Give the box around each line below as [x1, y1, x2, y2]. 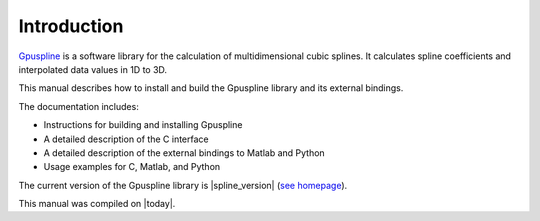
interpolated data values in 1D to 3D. [18, 63, 168, 75]
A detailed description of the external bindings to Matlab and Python [43, 146, 325, 159]
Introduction [18, 15, 124, 37]
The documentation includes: [18, 100, 139, 112]
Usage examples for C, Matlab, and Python [43, 161, 221, 173]
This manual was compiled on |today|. [18, 198, 176, 210]
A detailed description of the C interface [43, 133, 209, 145]
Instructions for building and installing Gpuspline [43, 119, 243, 131]
